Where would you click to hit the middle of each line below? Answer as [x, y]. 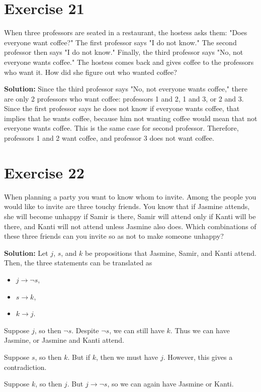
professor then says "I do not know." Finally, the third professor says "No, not [124, 52]
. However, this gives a [198, 357]
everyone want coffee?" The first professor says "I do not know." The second [120, 42]
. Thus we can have [200, 330]
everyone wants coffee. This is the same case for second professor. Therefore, [121, 128]
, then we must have [127, 357]
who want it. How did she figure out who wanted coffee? [91, 72]
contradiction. [25, 367]
